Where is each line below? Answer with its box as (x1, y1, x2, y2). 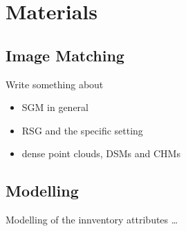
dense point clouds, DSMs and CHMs (21, 146, 180, 161)
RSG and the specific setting (21, 123, 143, 137)
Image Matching (6, 44, 124, 66)
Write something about (6, 77, 104, 91)
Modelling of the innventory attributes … (6, 212, 178, 227)
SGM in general (21, 100, 89, 114)
